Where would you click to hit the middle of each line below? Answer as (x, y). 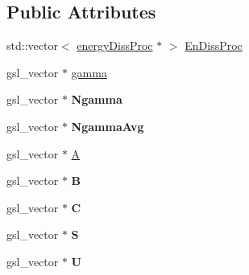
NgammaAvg (108, 126)
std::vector (32, 45)
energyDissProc (115, 45)
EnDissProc (214, 45)
